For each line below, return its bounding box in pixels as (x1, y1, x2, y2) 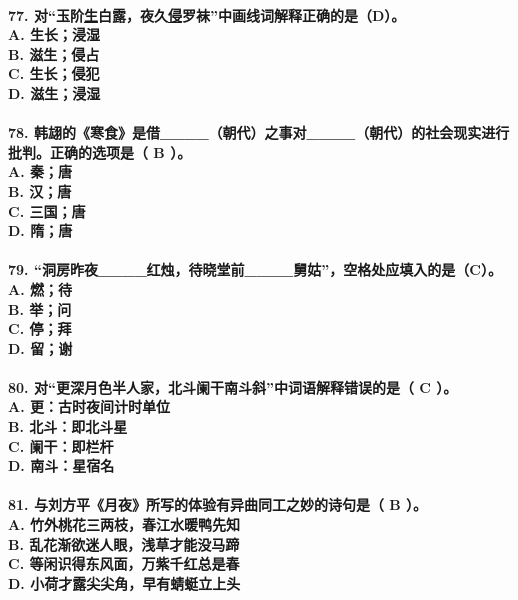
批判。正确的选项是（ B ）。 (8, 141, 192, 162)
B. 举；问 (8, 298, 72, 319)
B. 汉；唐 (8, 180, 72, 201)
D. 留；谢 (8, 337, 73, 358)
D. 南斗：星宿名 (8, 455, 115, 476)
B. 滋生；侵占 (8, 43, 100, 64)
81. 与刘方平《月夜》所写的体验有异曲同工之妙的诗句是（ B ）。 (8, 494, 428, 515)
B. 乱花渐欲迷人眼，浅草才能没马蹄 (8, 533, 240, 554)
